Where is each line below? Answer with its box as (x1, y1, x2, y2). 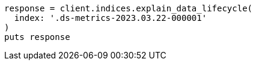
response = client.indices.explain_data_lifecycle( (4, 4, 253, 13)
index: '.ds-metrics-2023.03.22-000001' (14, 13, 207, 23)
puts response (4, 32, 70, 42)
